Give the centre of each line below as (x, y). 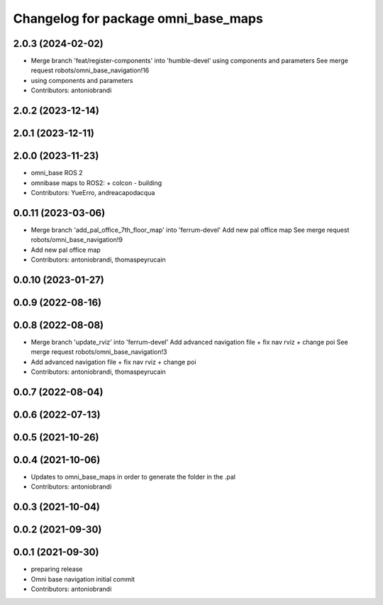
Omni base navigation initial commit (83, 579)
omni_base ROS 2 (57, 173)
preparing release (57, 569)
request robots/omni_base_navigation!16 (90, 70)
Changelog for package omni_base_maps (138, 18)
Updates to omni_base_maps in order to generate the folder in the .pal (133, 477)
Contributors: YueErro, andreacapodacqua (93, 192)
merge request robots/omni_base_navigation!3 (99, 352)
